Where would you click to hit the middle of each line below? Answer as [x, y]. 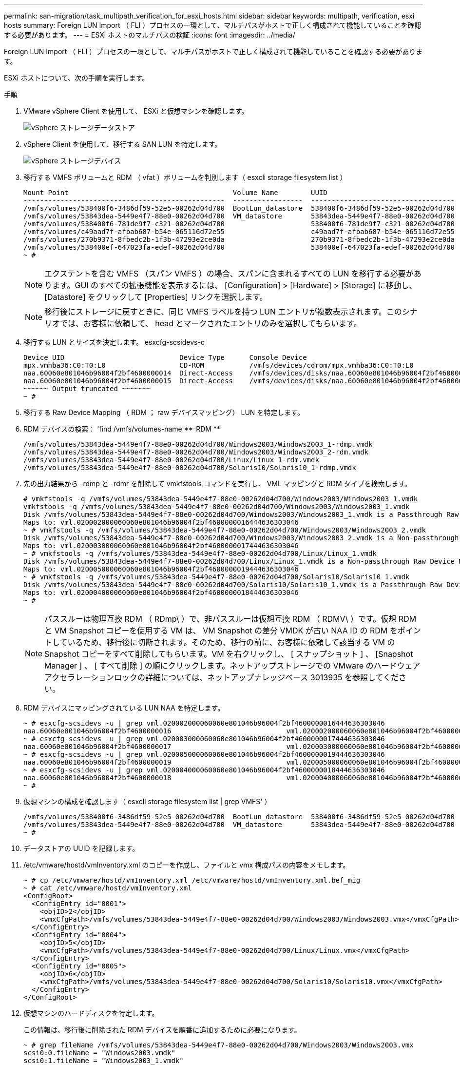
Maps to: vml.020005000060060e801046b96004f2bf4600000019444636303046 [161, 569]
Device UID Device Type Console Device [165, 357]
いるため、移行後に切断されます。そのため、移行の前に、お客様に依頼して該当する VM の [231, 642]
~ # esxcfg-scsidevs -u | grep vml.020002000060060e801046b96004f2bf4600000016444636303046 [204, 723]
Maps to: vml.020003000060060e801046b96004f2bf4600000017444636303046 [161, 546]
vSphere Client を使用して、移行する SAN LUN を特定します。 [123, 144]
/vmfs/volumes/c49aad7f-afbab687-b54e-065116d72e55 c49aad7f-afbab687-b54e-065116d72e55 [239, 232]
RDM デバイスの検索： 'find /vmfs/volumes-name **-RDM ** [122, 429]
